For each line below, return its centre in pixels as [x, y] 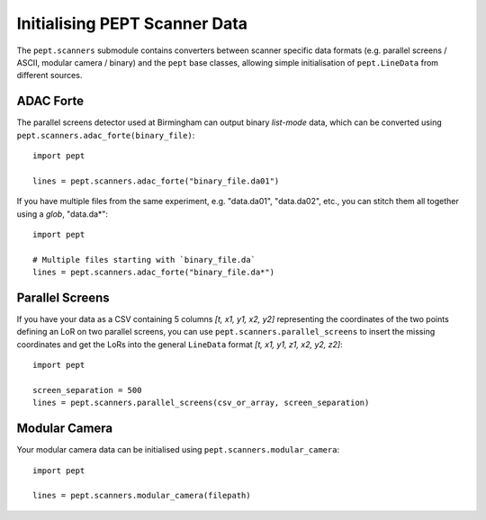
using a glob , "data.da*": [62, 214]
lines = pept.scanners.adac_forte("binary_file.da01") [156, 181]
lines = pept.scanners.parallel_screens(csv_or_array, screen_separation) [201, 403]
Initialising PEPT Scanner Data [132, 23]
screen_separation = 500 [87, 390]
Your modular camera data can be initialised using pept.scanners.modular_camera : [178, 450]
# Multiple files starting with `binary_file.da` [144, 260]
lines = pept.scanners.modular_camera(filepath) [142, 496]
